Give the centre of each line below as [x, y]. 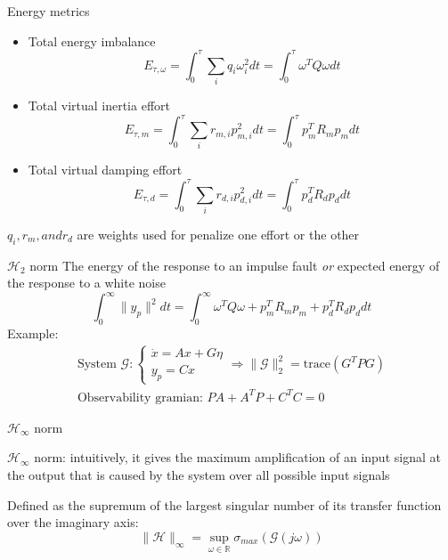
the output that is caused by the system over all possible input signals [199, 475]
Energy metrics [49, 11]
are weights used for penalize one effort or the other [218, 234]
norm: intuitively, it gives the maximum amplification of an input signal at [237, 457]
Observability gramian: [140, 398]
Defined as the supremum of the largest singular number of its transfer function [224, 504]
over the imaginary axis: [73, 522]
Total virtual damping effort [105, 170]
